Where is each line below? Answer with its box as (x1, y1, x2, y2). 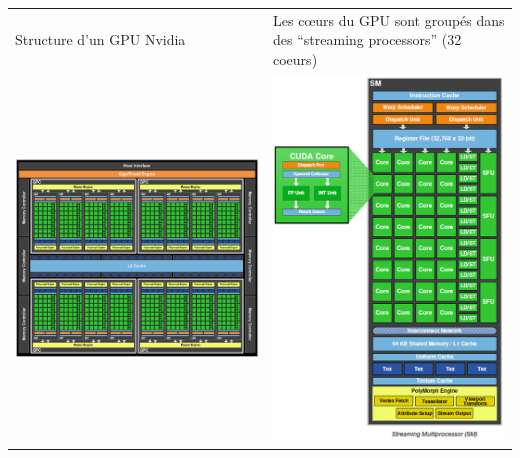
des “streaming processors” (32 (273, 29, 462, 50)
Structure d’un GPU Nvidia (15, 29, 186, 50)
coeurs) (273, 48, 318, 69)
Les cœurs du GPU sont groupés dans (273, 9, 505, 30)
